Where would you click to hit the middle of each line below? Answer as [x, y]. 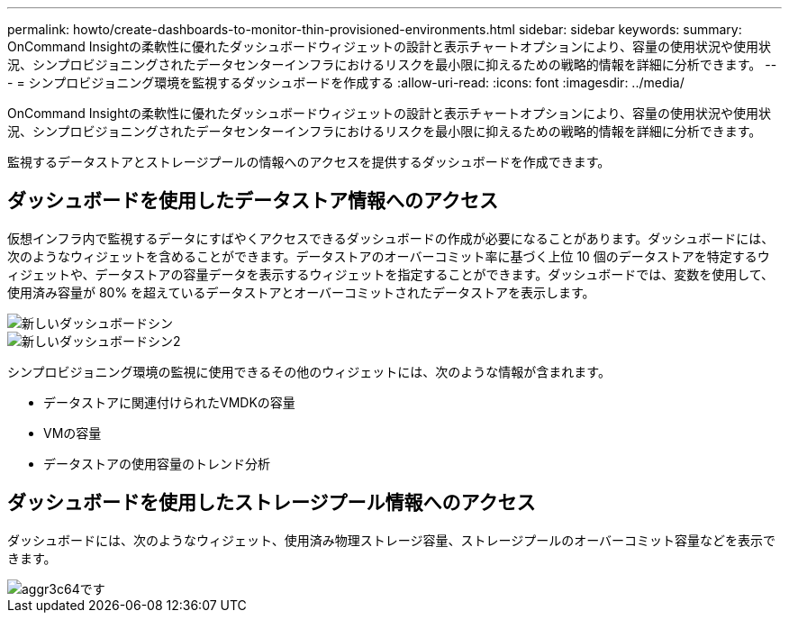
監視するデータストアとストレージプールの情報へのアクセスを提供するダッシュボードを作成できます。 [309, 162]
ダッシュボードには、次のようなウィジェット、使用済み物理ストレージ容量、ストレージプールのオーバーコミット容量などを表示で [392, 540]
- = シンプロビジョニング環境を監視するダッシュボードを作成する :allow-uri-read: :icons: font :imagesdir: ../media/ [346, 82]
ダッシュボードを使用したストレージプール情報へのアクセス [272, 503]
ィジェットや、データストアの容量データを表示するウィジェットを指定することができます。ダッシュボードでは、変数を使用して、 [391, 274]
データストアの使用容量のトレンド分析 [157, 463]
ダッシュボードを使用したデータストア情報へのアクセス [253, 201]
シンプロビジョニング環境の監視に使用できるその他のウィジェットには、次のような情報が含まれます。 [309, 371]
